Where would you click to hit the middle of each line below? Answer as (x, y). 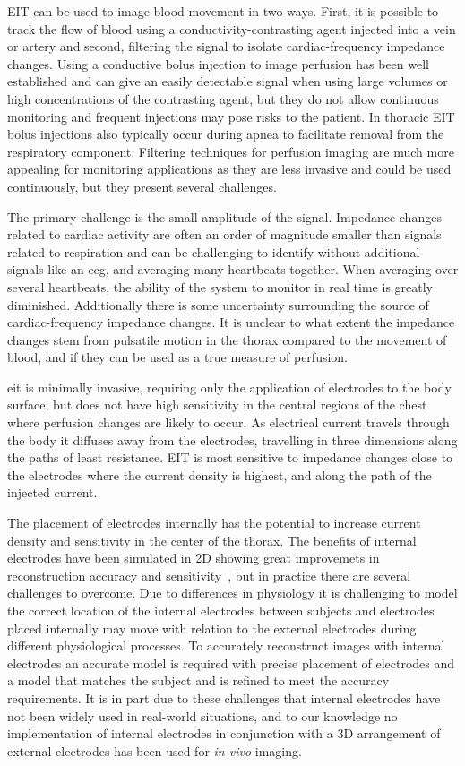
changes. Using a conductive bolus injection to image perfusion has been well (218, 63)
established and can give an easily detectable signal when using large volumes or (228, 81)
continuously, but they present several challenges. (142, 186)
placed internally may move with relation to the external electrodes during (212, 628)
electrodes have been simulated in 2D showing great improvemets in (194, 558)
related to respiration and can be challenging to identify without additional (214, 251)
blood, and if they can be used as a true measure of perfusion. (178, 357)
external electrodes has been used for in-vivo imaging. (155, 750)
